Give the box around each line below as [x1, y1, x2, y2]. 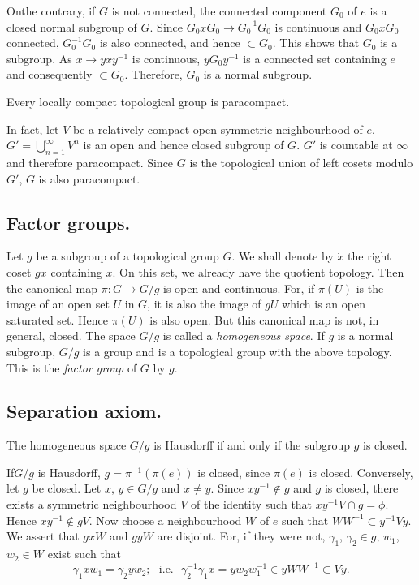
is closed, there [324, 480, 399, 497]
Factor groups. [6, 209, 131, 234]
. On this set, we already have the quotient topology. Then [112, 263, 404, 280]
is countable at [319, 136, 393, 153]
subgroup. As [6, 49, 72, 67]
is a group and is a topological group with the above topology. [83, 342, 392, 359]
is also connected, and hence [99, 34, 240, 51]
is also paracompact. [38, 170, 140, 187]
